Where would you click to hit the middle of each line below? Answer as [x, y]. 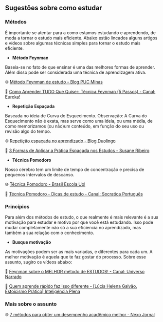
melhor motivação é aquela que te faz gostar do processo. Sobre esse [75, 257]
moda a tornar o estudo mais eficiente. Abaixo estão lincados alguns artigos [81, 38]
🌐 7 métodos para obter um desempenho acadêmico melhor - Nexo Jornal [80, 315]
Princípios [17, 206]
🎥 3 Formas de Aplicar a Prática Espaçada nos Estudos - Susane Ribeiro [77, 150]
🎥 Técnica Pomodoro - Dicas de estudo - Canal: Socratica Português [74, 194]
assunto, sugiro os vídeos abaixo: [39, 262]
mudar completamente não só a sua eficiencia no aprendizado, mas [73, 227]
